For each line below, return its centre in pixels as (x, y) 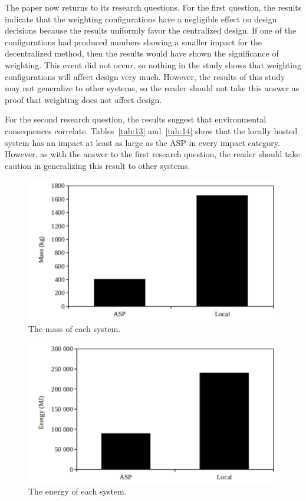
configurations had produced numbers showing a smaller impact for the (134, 42)
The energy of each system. (78, 491)
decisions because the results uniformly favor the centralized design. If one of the (151, 30)
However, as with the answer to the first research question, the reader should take (152, 154)
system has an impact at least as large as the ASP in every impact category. (142, 142)
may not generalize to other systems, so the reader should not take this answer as (152, 88)
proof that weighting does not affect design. (83, 99)
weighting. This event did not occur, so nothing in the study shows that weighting (153, 64)
